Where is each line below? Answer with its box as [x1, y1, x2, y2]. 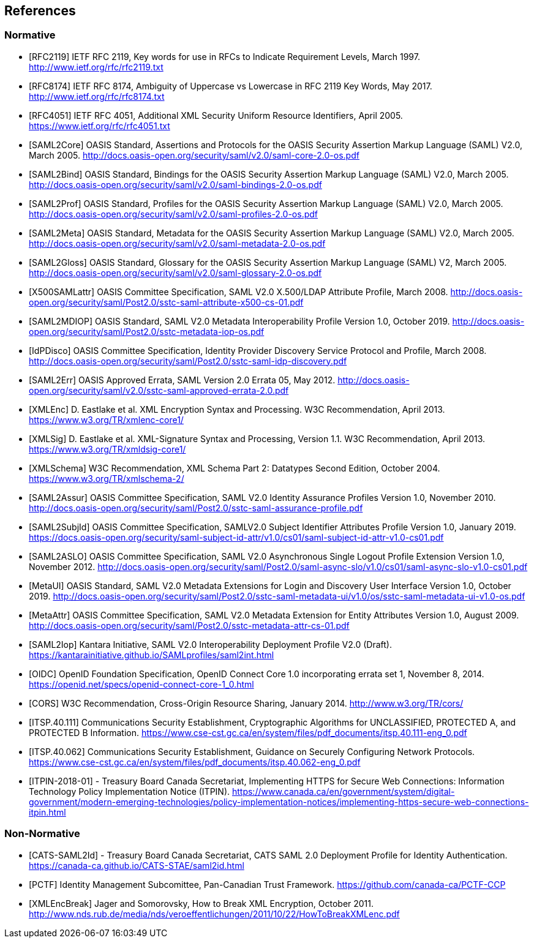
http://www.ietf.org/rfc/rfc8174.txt [29, 91, 165, 102]
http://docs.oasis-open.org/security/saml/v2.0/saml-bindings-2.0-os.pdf [29, 179, 322, 190]
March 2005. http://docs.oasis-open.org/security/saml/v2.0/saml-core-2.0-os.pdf [29, 149, 359, 160]
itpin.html [29, 806, 66, 817]
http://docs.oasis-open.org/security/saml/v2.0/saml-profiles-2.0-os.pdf [29, 208, 318, 219]
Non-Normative [4, 827, 80, 840]
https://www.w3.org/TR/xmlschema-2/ [29, 473, 184, 484]
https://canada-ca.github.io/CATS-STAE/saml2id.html [29, 860, 244, 871]
